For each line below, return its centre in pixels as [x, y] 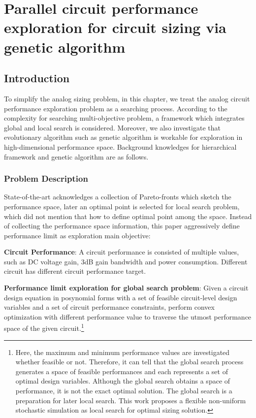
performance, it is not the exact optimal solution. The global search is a [124, 391]
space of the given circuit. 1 [44, 327]
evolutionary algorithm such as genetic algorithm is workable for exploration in [123, 137]
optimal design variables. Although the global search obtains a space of [123, 381]
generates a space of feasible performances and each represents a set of [122, 371]
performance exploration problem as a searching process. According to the [116, 108]
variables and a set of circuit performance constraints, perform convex [109, 307]
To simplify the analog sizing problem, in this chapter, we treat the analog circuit [127, 98]
